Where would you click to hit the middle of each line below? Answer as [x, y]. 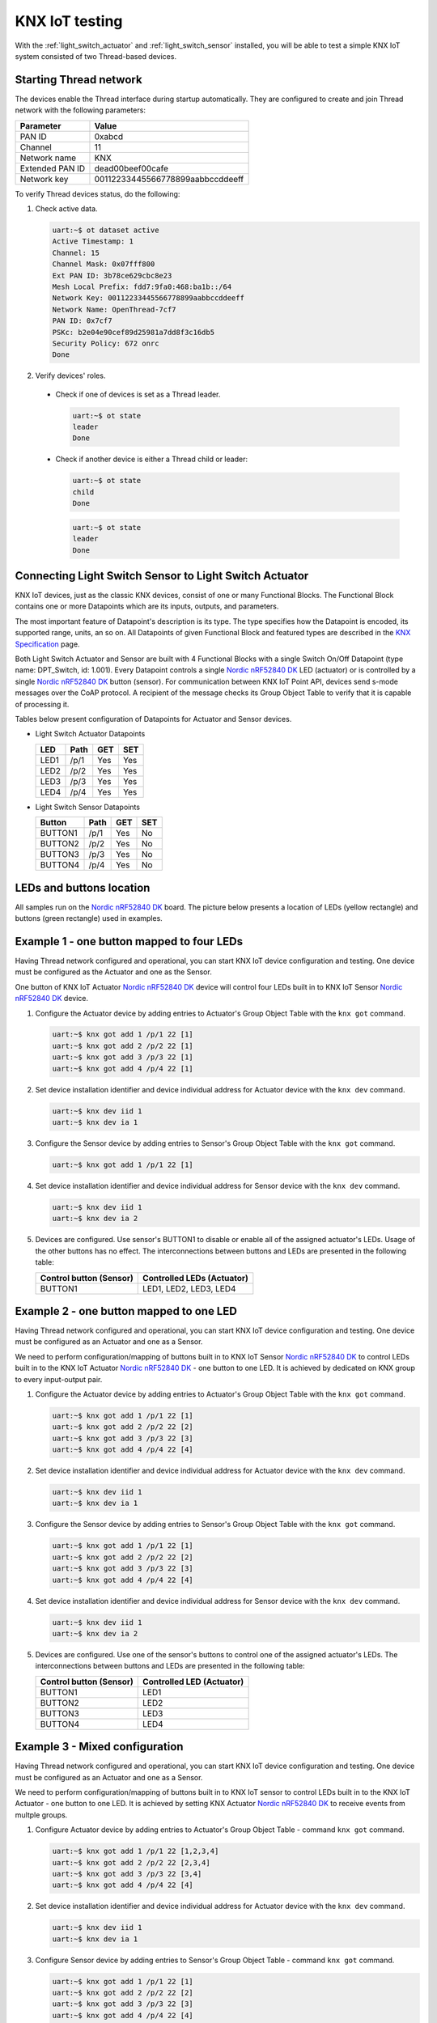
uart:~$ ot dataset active [106, 230]
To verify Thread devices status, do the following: [98, 193]
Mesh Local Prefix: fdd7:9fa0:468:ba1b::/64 [142, 286]
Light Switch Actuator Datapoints [90, 734]
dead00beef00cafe [132, 168]
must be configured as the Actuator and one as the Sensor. [113, 972]
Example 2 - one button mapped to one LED [126, 1311]
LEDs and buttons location [83, 887]
